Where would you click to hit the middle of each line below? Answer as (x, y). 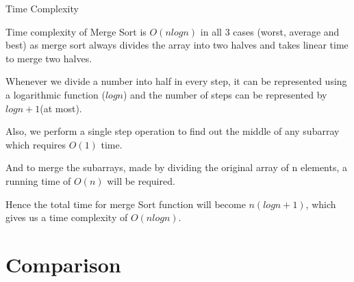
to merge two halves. (49, 58)
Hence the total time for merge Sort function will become (126, 204)
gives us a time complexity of (67, 217)
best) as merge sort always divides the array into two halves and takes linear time (177, 45)
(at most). (61, 108)
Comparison (63, 264)
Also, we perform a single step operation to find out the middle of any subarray (173, 131)
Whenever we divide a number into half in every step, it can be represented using (176, 81)
